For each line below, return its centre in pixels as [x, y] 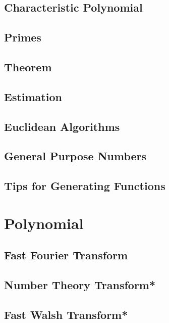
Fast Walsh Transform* [66, 314]
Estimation [33, 96]
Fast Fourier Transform [66, 255]
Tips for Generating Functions [85, 186]
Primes [23, 37]
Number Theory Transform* [80, 285]
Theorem [28, 66]
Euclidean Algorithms [62, 126]
